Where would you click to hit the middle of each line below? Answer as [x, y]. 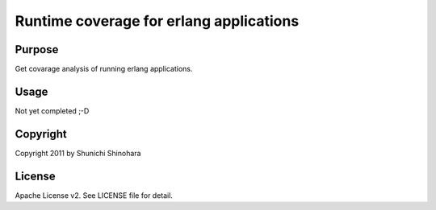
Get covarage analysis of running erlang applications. [104, 69]
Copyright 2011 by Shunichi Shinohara [78, 153]
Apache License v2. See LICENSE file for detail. [94, 195]
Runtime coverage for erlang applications [157, 21]
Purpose [37, 49]
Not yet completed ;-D [52, 111]
